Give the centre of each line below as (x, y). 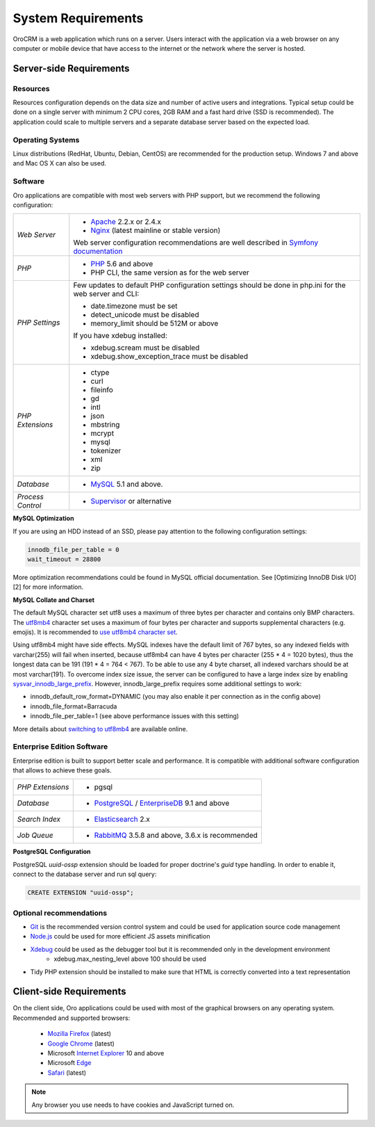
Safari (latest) (67, 1072)
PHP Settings (39, 323)
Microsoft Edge (69, 1063)
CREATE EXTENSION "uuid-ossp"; (81, 893)
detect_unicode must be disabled (145, 315)
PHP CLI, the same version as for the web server (170, 273)
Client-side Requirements (69, 992)
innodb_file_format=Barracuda (74, 706)
